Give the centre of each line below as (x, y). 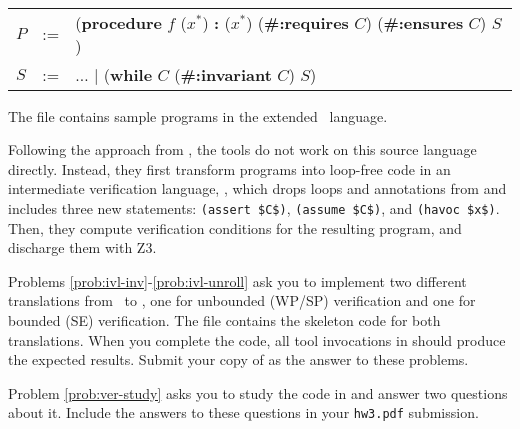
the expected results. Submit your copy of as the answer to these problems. (238, 359)
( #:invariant (223, 74)
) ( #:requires (297, 22)
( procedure (119, 22)
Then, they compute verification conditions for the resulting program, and (235, 227)
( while (128, 74)
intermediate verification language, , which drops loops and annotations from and (257, 188)
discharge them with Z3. (82, 247)
